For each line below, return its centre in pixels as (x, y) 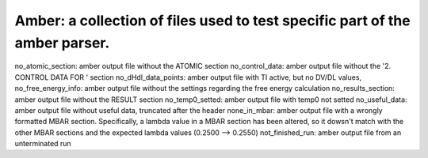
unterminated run (43, 144)
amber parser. (62, 43)
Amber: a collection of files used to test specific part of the (213, 21)
